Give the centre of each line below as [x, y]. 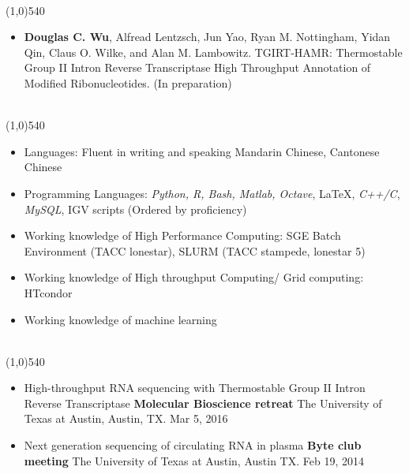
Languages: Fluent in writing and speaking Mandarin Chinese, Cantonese [202, 151]
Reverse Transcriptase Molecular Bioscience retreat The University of [203, 403]
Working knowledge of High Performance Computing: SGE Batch [182, 235]
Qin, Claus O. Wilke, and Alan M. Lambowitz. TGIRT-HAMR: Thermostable [213, 52]
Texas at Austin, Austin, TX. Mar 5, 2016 [126, 418]
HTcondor [48, 292]
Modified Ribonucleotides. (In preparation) [128, 82]
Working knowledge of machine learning [120, 319]
